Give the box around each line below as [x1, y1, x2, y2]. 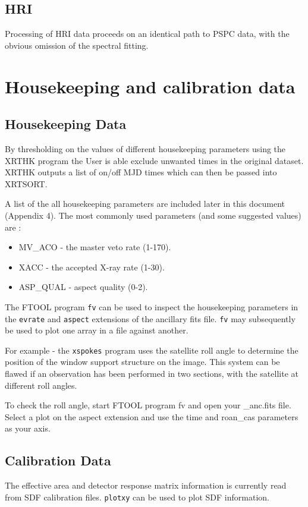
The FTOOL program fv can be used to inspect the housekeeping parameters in [5, 300, 298, 313]
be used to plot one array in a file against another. [5, 324, 188, 336]
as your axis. [5, 422, 51, 434]
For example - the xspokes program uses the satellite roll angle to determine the [5, 344, 298, 356]
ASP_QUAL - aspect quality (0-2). [18, 281, 148, 293]
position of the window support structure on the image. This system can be [5, 355, 280, 368]
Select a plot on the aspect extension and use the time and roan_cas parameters [5, 410, 298, 423]
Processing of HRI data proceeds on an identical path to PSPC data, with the [5, 27, 290, 40]
